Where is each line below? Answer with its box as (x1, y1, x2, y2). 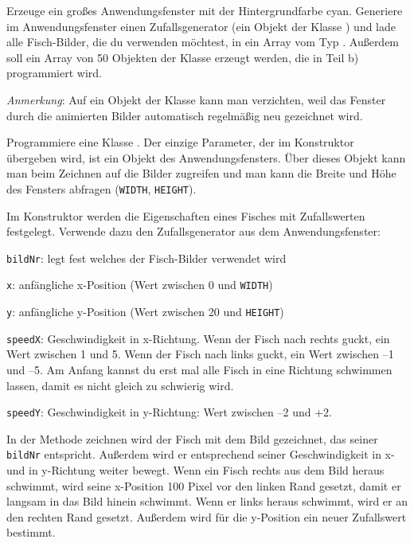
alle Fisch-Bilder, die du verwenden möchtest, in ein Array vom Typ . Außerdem (6, 33, 400, 50)
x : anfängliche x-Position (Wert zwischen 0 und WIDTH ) (6, 276, 273, 293)
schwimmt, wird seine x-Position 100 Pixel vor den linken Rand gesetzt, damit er (6, 477, 401, 494)
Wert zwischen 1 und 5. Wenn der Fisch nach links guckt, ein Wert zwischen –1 (6, 346, 394, 362)
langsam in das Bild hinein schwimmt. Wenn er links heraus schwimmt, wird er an (6, 493, 408, 510)
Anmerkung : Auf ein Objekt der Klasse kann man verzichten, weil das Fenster (6, 91, 386, 107)
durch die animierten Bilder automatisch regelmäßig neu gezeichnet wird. (6, 107, 363, 123)
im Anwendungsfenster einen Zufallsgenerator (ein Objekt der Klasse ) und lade (6, 18, 396, 34)
